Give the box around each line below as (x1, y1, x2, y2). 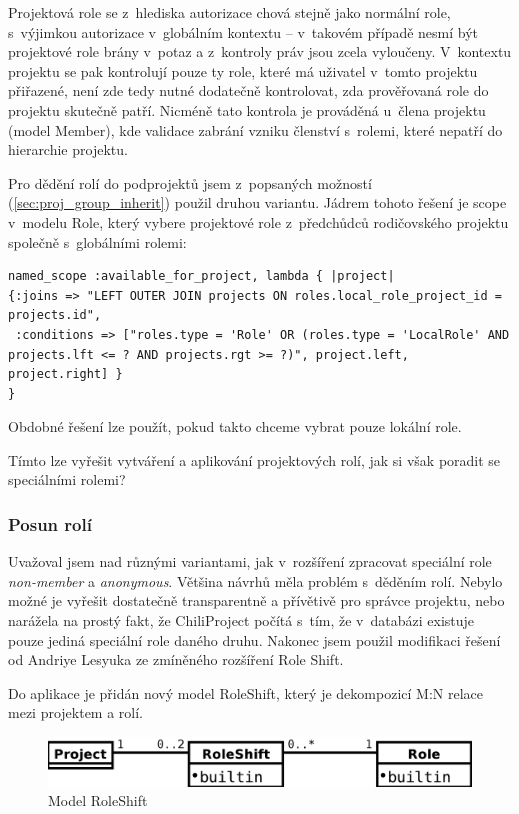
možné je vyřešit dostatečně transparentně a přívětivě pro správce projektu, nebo (8, 590, 505, 611)
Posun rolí (8, 511, 92, 536)
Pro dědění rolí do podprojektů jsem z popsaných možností (8, 172, 372, 193)
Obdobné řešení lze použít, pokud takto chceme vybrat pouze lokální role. (8, 416, 462, 437)
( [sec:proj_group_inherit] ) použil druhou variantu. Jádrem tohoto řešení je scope (8, 192, 507, 213)
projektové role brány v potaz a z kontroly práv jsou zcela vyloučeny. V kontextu (8, 41, 512, 62)
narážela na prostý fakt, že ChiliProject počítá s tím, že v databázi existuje (8, 610, 475, 631)
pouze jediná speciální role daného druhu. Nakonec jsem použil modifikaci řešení (8, 629, 501, 650)
